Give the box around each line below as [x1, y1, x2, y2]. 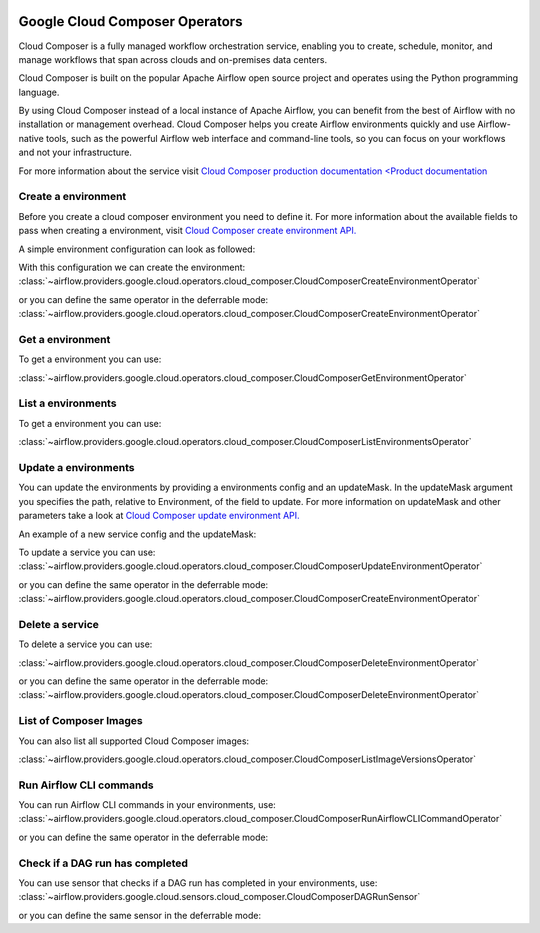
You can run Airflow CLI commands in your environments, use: [18, 799, 277, 811]
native [18, 132, 44, 144]
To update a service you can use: [18, 546, 156, 558]
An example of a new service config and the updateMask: [18, 528, 257, 540]
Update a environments [18, 460, 135, 474]
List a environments [18, 396, 117, 410]
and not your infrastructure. [18, 146, 132, 159]
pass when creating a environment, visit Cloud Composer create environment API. [18, 225, 357, 237]
